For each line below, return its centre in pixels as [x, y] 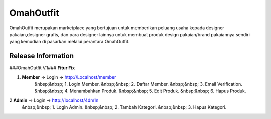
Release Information [42, 56]
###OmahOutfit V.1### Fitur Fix [42, 68]
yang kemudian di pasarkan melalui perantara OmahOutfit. [70, 42]
